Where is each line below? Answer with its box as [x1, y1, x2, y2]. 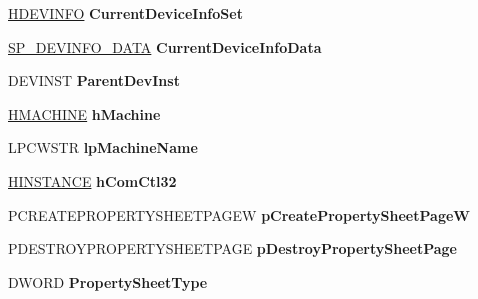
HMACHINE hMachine [8, 103, 161, 124]
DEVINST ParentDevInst [8, 70, 180, 91]
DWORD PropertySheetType [8, 271, 208, 292]
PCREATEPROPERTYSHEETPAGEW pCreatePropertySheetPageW [8, 204, 470, 225]
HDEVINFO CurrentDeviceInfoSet [8, 3, 243, 23]
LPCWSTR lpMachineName [8, 137, 198, 158]
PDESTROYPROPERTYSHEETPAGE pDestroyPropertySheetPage [8, 238, 458, 259]
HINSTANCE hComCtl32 [8, 170, 177, 191]
